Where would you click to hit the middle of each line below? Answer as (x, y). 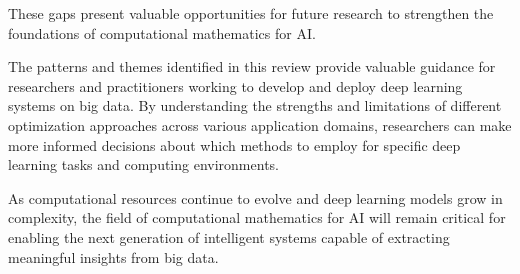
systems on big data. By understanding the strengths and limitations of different (255, 105)
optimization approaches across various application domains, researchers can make (260, 124)
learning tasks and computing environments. (143, 164)
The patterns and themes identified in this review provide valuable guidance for (252, 66)
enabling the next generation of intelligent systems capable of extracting (229, 236)
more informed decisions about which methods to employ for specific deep (234, 144)
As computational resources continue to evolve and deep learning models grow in (255, 197)
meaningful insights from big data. (113, 256)
